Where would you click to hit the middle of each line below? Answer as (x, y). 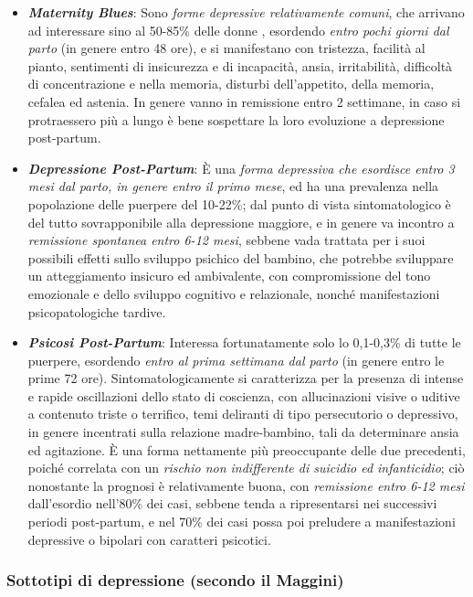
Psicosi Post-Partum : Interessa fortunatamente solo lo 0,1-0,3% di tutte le (244, 342)
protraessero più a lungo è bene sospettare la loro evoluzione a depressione (236, 119)
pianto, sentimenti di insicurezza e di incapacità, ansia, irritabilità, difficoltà (240, 65)
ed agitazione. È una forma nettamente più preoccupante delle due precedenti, (247, 449)
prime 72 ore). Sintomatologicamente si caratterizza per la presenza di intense (246, 378)
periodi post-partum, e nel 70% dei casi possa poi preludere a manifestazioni (242, 522)
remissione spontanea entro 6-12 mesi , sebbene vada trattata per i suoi (226, 240)
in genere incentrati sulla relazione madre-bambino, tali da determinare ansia (243, 432)
